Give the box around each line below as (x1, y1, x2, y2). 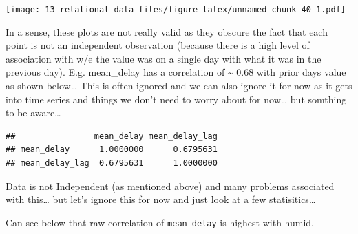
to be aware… (6, 105, 61, 120)
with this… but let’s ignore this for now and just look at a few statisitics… (6, 192, 316, 206)
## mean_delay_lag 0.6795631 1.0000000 (6, 158, 218, 168)
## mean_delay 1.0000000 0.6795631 (6, 145, 218, 155)
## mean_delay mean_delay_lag (6, 131, 218, 141)
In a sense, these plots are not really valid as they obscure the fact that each (6, 24, 328, 39)
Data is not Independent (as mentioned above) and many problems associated (6, 178, 335, 193)
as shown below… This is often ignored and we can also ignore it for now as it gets (6, 78, 352, 93)
